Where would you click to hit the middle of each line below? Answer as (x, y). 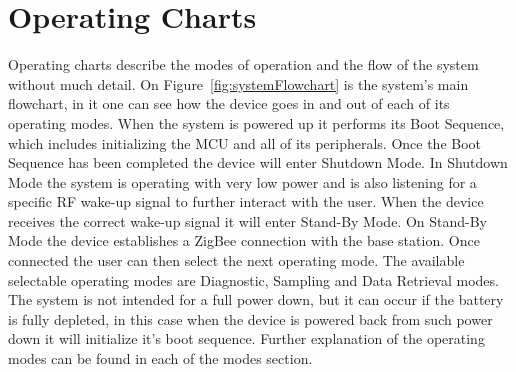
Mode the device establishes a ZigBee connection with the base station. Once (244, 240)
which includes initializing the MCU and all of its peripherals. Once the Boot (245, 142)
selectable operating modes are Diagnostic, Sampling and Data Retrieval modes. (253, 279)
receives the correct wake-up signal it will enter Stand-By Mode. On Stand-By (248, 220)
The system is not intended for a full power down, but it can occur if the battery (256, 299)
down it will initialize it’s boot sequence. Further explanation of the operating (246, 338)
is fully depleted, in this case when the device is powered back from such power (250, 318)
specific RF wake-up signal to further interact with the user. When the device (246, 201)
